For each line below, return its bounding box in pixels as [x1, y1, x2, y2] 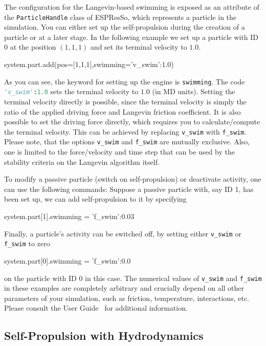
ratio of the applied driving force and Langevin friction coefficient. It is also [4, 106, 241, 117]
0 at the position [4, 41, 56, 52]
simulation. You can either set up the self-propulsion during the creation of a [4, 21, 245, 32]
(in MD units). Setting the [152, 86, 235, 97]
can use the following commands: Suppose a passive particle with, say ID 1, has [4, 183, 254, 194]
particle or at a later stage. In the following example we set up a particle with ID [4, 31, 259, 42]
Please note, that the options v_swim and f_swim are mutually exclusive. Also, [4, 136, 250, 147]
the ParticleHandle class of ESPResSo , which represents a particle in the [4, 11, 237, 22]
